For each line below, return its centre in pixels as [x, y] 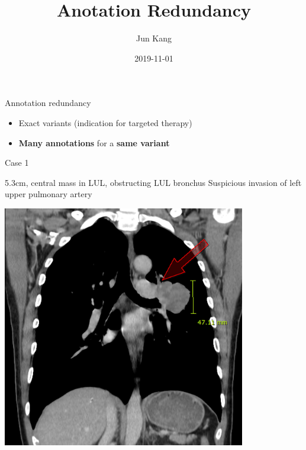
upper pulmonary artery [49, 194]
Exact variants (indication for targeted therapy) [105, 122]
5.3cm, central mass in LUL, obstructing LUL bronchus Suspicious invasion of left [153, 182]
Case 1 [17, 163]
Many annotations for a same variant [94, 142]
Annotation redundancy [48, 103]
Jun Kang [154, 38]
